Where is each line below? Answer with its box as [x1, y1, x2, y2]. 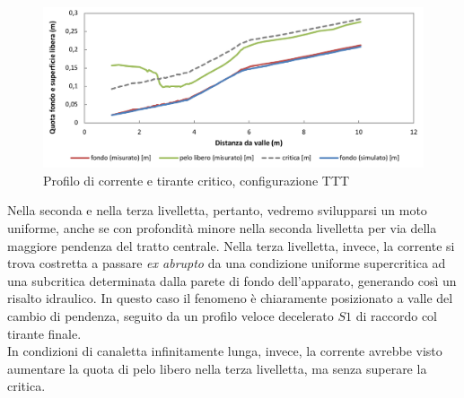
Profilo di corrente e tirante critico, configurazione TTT [43, 170, 350, 189]
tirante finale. [7, 324, 82, 342]
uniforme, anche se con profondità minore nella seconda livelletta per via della [7, 219, 437, 238]
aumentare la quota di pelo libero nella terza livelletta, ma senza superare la [7, 359, 427, 377]
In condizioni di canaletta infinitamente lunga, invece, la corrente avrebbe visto [7, 342, 442, 360]
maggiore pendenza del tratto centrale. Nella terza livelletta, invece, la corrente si [7, 236, 455, 255]
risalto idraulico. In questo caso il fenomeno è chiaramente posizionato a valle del [7, 289, 453, 307]
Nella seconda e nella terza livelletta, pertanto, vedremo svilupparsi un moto [7, 201, 427, 220]
